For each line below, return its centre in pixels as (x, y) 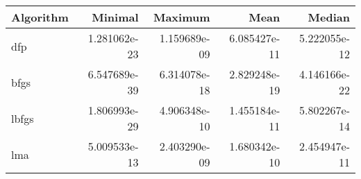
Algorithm (40, 17)
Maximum (182, 17)
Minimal (115, 17)
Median (329, 17)
